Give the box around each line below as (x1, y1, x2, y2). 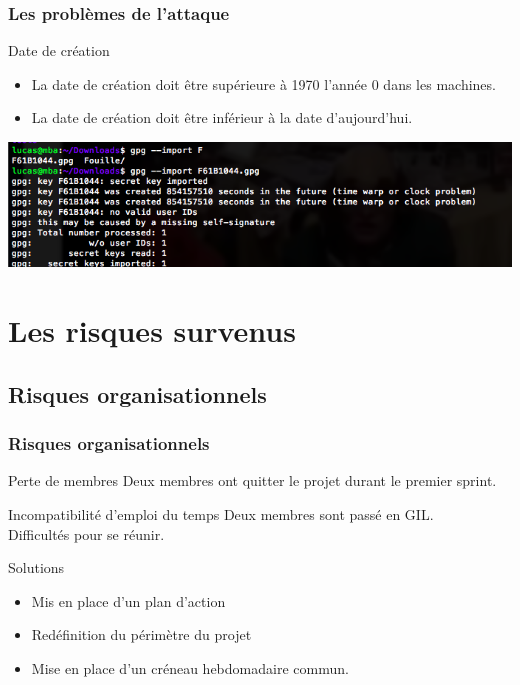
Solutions (8, 557, 65, 578)
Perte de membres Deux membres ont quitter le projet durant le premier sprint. (8, 470, 497, 491)
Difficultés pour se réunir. (8, 523, 165, 544)
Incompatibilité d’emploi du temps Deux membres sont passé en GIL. (8, 504, 434, 524)
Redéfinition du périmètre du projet (31, 624, 252, 645)
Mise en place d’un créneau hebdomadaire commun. (31, 657, 349, 678)
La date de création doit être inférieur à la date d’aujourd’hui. (31, 107, 413, 128)
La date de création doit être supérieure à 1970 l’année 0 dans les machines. (31, 73, 496, 94)
